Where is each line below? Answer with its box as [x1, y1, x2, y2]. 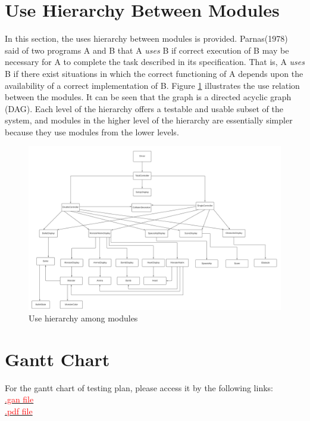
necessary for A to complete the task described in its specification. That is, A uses [5, 55, 305, 68]
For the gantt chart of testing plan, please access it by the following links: [5, 381, 273, 394]
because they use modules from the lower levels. [5, 125, 179, 138]
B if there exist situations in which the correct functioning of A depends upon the [5, 67, 303, 79]
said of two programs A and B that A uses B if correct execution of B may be [5, 44, 289, 56]
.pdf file [5, 405, 33, 417]
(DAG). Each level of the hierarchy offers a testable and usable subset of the [5, 102, 284, 114]
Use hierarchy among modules [29, 312, 138, 324]
